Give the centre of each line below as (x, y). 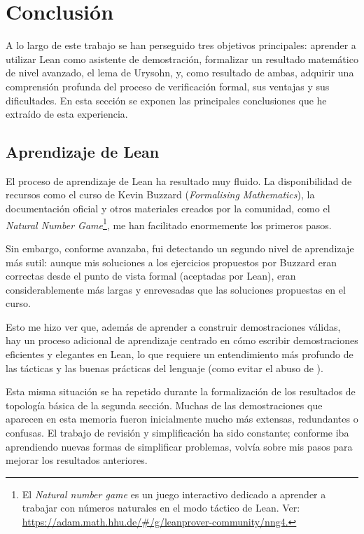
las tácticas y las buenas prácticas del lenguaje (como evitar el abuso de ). (164, 368)
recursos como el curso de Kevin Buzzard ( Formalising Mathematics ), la (160, 194)
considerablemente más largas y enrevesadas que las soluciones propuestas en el (176, 289)
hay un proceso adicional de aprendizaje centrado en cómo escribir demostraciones (182, 340)
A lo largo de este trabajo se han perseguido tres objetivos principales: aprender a (181, 45)
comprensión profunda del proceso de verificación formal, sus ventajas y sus (168, 86)
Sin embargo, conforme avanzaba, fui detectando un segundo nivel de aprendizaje (180, 248)
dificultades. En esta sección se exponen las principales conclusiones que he (166, 100)
